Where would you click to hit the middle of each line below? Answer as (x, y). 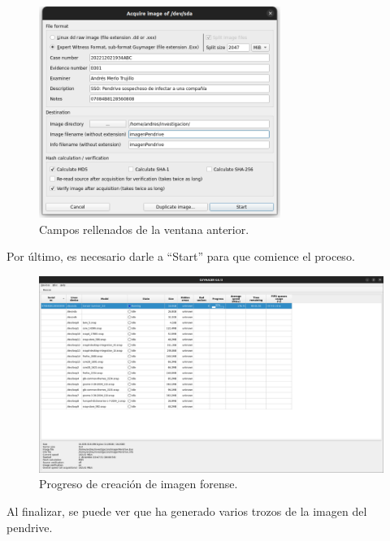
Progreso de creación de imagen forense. (139, 484)
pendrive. (30, 527)
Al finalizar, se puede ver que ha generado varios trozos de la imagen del (187, 511)
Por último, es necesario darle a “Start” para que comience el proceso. (181, 256)
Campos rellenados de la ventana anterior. (144, 229)
